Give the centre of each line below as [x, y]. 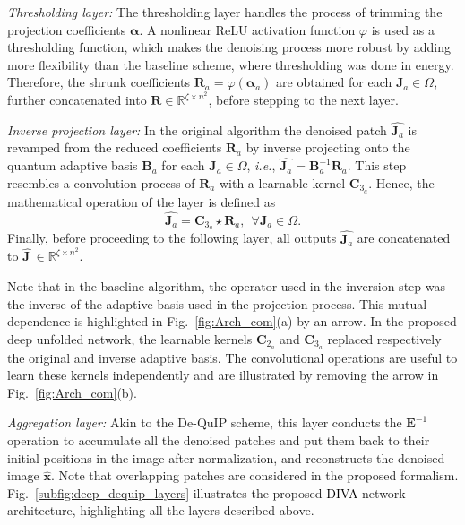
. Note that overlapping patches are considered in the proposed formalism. [254, 475]
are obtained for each [334, 82]
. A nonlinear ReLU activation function [247, 29]
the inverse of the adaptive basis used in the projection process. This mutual [217, 303]
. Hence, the [401, 182]
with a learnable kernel [282, 182]
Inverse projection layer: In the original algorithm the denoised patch [197, 129]
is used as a [403, 29]
